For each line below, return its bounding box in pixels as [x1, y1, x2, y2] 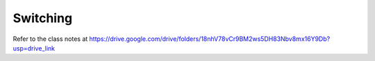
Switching [12, 10, 73, 26]
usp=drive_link [12, 44, 56, 52]
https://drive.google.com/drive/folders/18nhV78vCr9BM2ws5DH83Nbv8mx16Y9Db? [89, 35, 331, 43]
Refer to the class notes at [12, 35, 88, 43]
